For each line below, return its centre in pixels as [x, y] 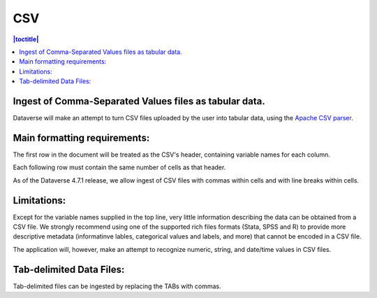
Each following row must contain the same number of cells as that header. [119, 167]
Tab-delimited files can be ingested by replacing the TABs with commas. [117, 286]
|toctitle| [26, 39]
